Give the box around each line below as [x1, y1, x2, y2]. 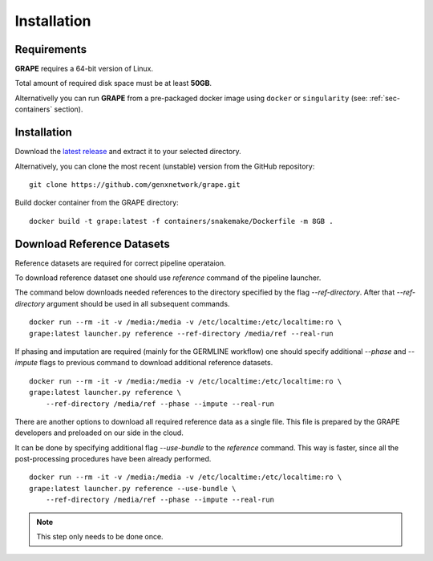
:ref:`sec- [369, 93, 401, 103]
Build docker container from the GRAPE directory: [14, 197, 180, 208]
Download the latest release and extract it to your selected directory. [14, 147, 242, 157]
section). [54, 104, 83, 114]
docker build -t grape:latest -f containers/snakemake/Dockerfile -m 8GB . [29, 217, 334, 226]
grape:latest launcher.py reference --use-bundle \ [29, 484, 237, 493]
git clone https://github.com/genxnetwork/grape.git [29, 180, 241, 189]
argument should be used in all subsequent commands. [47, 299, 230, 308]
